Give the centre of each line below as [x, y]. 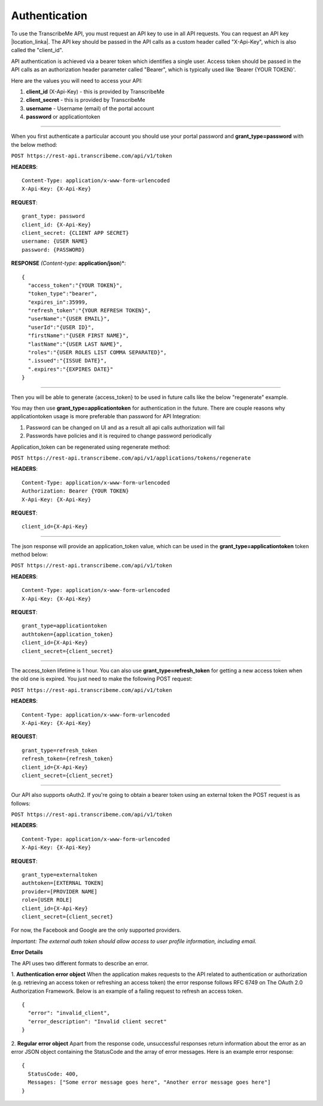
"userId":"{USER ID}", [61, 327]
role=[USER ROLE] [47, 900]
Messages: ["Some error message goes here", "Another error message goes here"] [149, 1082]
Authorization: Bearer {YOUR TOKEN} [75, 491]
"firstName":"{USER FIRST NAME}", [78, 336]
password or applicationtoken [63, 117]
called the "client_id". [37, 50]
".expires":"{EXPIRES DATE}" [71, 369]
